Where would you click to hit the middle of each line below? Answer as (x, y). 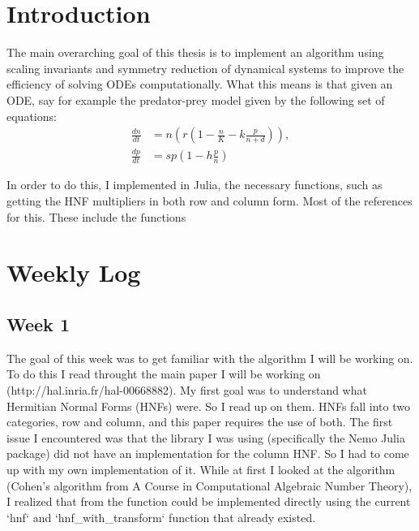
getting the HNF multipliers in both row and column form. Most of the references (209, 201)
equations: (32, 116)
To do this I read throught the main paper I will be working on (164, 374)
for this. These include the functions (96, 216)
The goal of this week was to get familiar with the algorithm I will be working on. (210, 358)
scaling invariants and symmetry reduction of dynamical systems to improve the (205, 68)
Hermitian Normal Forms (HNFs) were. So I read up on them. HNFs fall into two (208, 406)
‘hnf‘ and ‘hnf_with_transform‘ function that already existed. (161, 517)
